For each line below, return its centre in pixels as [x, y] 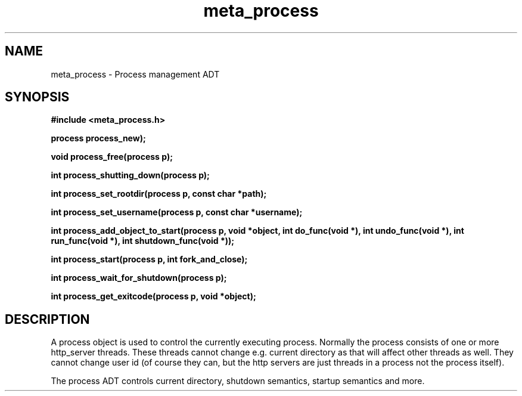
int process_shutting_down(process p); [130, 175]
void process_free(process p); [112, 157]
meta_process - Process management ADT [135, 74]
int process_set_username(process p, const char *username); [177, 212]
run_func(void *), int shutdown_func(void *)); [143, 241]
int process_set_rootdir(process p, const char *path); [159, 194]
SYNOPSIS [37, 97]
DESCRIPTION [47, 319]
